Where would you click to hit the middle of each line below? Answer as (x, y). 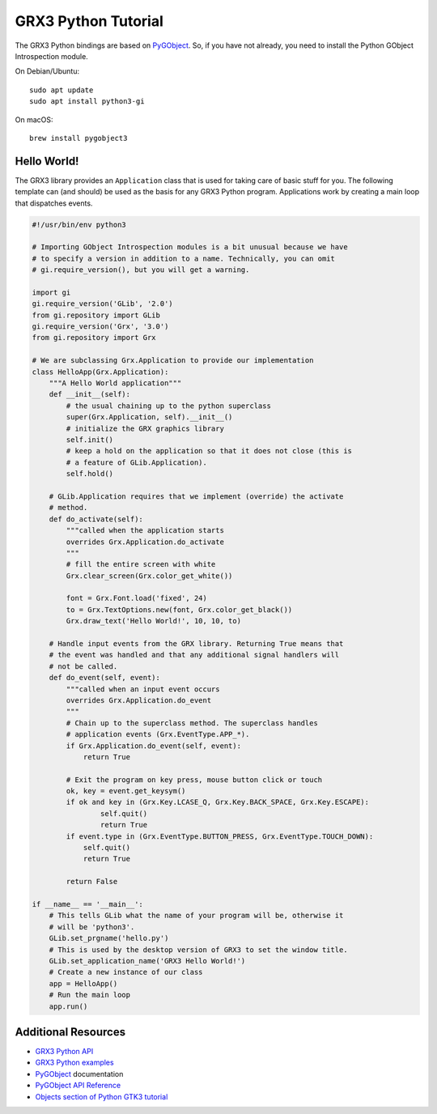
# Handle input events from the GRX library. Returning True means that (196, 644)
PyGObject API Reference (78, 1086)
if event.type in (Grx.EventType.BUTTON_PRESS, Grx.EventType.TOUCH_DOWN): (220, 836)
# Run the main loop (90, 995)
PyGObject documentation (79, 1074)
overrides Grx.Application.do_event (139, 700)
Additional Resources (70, 1032)
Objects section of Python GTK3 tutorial (102, 1096)
